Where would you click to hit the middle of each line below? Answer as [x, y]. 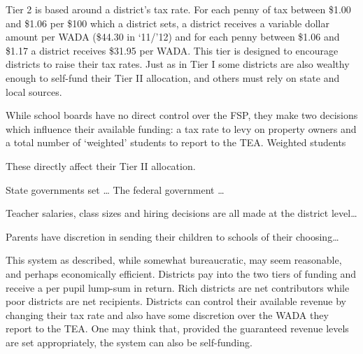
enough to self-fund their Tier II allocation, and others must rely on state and [173, 77]
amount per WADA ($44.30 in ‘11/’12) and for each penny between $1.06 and [173, 37]
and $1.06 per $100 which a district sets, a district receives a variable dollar [168, 23]
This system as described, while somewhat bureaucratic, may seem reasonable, [174, 260]
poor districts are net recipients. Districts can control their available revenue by [176, 301]
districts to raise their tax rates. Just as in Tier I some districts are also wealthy [178, 64]
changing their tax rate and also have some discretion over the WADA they [167, 314]
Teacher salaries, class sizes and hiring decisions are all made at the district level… [181, 213]
